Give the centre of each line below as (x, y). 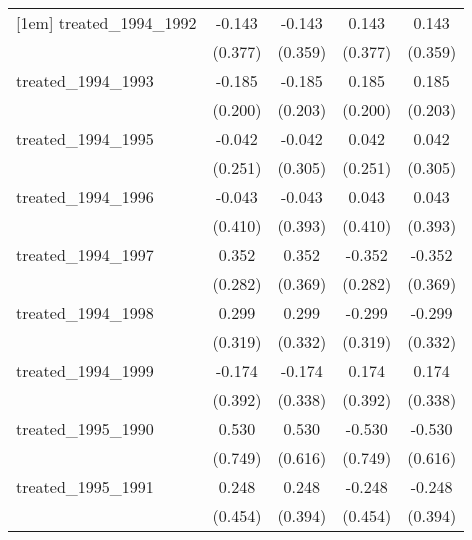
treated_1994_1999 (85, 370)
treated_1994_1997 (85, 254)
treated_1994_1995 (85, 138)
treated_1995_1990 (85, 428)
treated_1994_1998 (85, 312)
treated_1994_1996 (85, 196)
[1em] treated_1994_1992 (106, 22)
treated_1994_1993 (85, 80)
